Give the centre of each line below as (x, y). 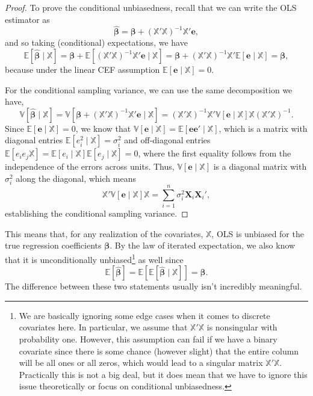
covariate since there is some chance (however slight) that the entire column (159, 351)
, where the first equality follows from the (215, 153)
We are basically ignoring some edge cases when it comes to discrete (144, 315)
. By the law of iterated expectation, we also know (203, 245)
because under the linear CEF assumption (82, 69)
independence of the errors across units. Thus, (90, 166)
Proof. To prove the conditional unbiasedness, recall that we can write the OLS (151, 7)
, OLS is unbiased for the (258, 233)
